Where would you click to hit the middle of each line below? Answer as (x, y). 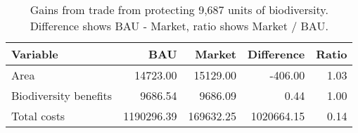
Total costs (38, 116)
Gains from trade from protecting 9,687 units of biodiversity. (179, 9)
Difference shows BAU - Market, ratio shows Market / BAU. (179, 26)
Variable (35, 54)
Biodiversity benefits (62, 95)
